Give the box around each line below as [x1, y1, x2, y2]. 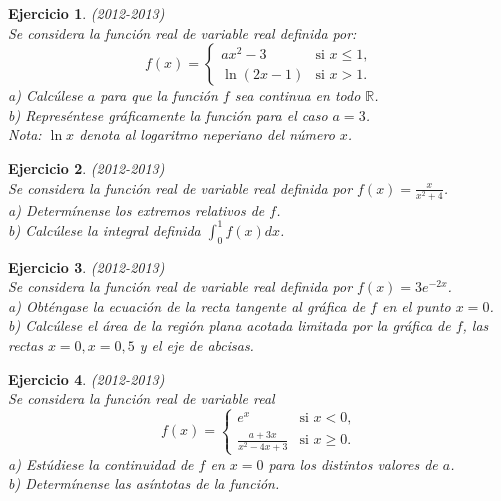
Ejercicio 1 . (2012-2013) [8, 3, 165, 23]
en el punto [381, 295, 451, 316]
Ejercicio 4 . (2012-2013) [8, 368, 165, 389]
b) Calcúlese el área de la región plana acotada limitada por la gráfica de [8, 315, 451, 336]
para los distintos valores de [268, 453, 438, 474]
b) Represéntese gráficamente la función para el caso [8, 104, 328, 125]
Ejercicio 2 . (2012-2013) [8, 157, 165, 178]
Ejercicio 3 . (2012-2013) [8, 256, 165, 277]
